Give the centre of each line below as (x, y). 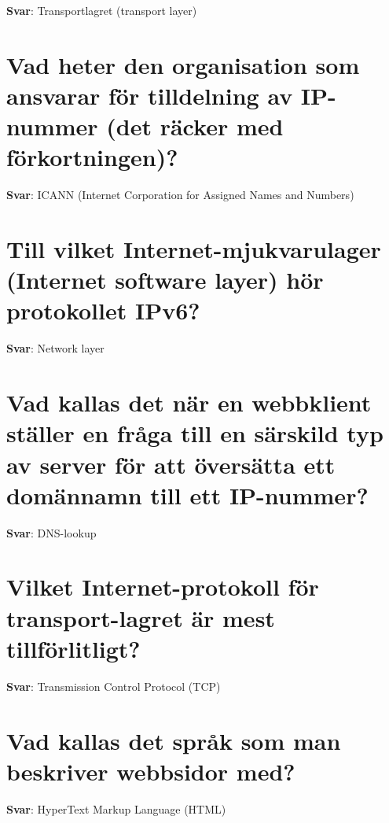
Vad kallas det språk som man (174, 740)
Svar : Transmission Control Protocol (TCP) (114, 686)
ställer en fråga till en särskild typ (195, 433)
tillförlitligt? (73, 648)
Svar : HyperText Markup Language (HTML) (116, 808)
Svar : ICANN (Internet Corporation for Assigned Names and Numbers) (180, 195)
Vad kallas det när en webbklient (189, 402)
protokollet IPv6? (103, 310)
